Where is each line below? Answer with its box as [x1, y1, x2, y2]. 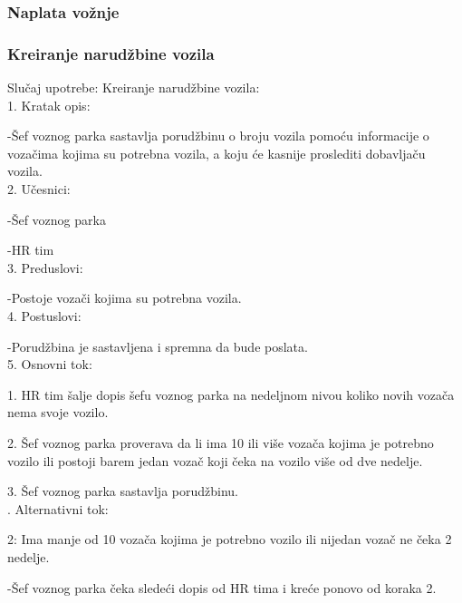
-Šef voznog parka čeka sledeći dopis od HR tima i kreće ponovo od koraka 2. [7, 578, 437, 597]
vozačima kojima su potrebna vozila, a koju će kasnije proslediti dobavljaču [7, 143, 426, 162]
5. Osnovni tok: [7, 355, 92, 374]
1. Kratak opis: [7, 95, 91, 114]
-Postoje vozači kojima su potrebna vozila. [7, 288, 242, 307]
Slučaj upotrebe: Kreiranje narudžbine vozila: [7, 78, 260, 97]
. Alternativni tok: [7, 499, 109, 518]
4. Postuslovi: [7, 306, 82, 325]
